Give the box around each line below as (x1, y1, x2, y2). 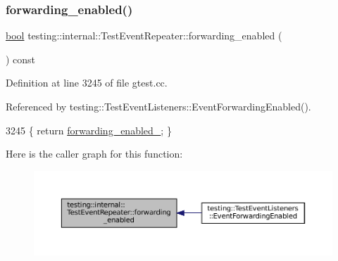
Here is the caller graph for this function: (6, 146, 183, 161)
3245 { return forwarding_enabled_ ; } (6, 122, 172, 137)
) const (6, 51, 36, 66)
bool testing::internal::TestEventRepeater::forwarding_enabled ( (6, 28, 282, 43)
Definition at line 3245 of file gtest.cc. (6, 75, 168, 90)
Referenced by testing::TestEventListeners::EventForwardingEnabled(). (6, 99, 311, 113)
